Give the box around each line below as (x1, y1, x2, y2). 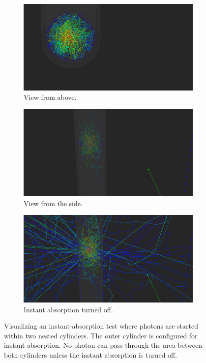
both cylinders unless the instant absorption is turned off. (4, 349, 177, 360)
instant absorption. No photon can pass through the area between (4, 340, 202, 350)
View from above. (24, 92, 77, 102)
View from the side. (24, 198, 83, 208)
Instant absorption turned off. (24, 304, 113, 314)
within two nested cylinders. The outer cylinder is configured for (4, 330, 198, 340)
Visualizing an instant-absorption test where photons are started (4, 321, 198, 331)
